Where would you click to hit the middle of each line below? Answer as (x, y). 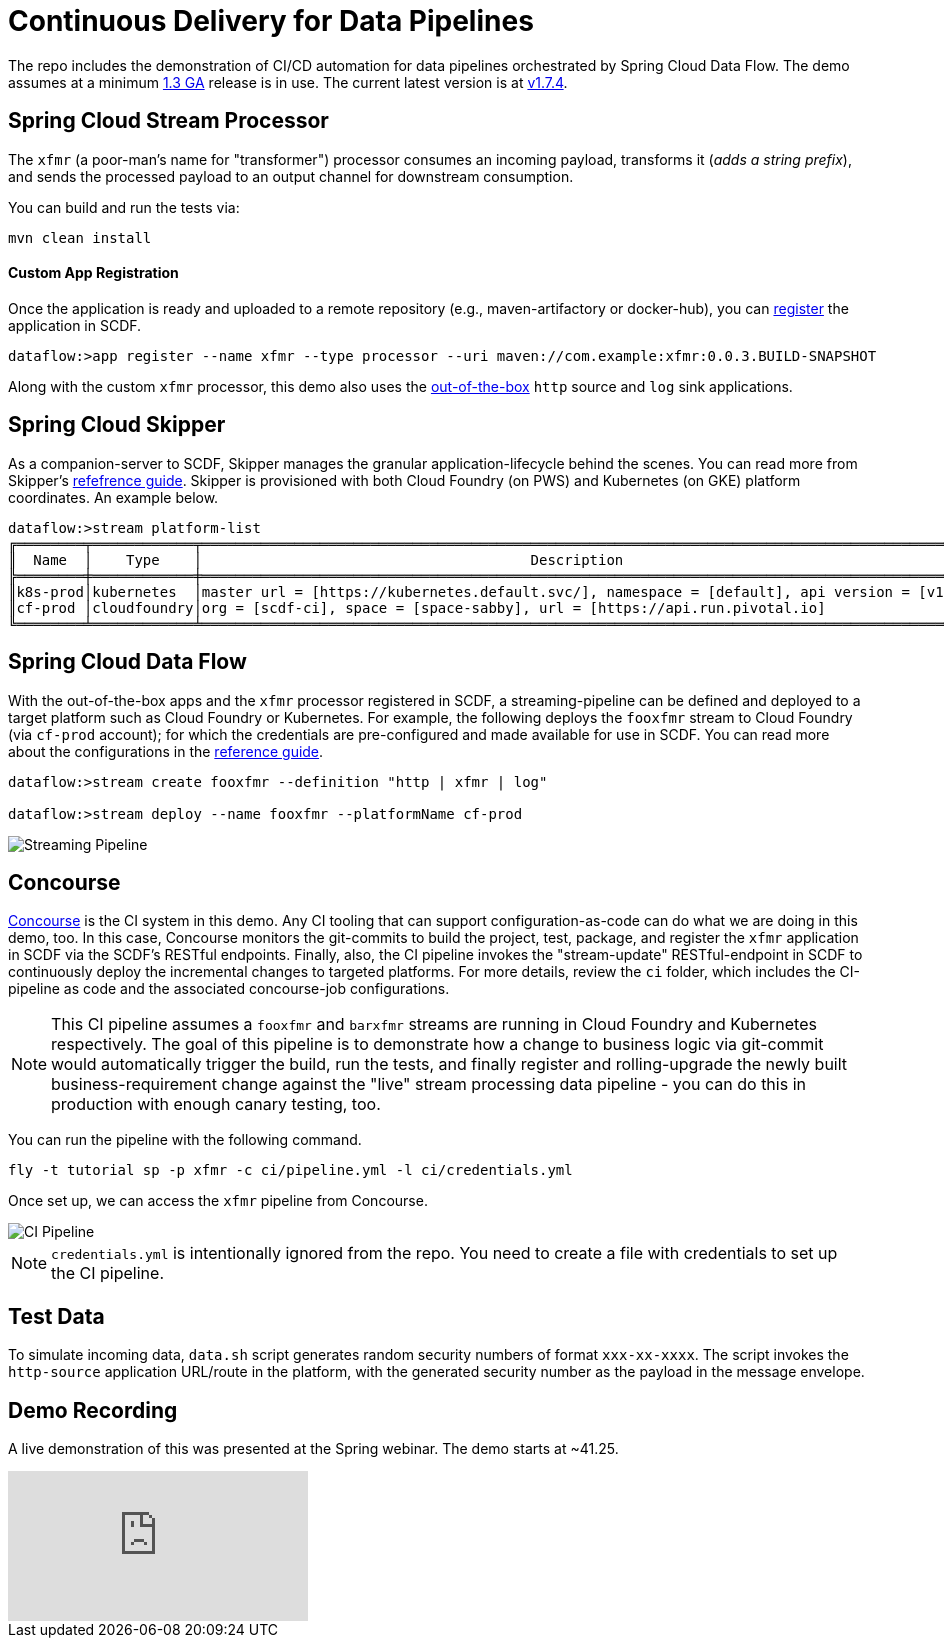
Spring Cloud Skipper (117, 425)
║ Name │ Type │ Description (316, 559)
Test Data (56, 1316)
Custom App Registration (93, 273)
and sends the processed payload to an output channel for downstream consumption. (291, 176)
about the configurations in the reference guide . (166, 751)
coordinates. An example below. (113, 497)
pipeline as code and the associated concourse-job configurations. (229, 989)
